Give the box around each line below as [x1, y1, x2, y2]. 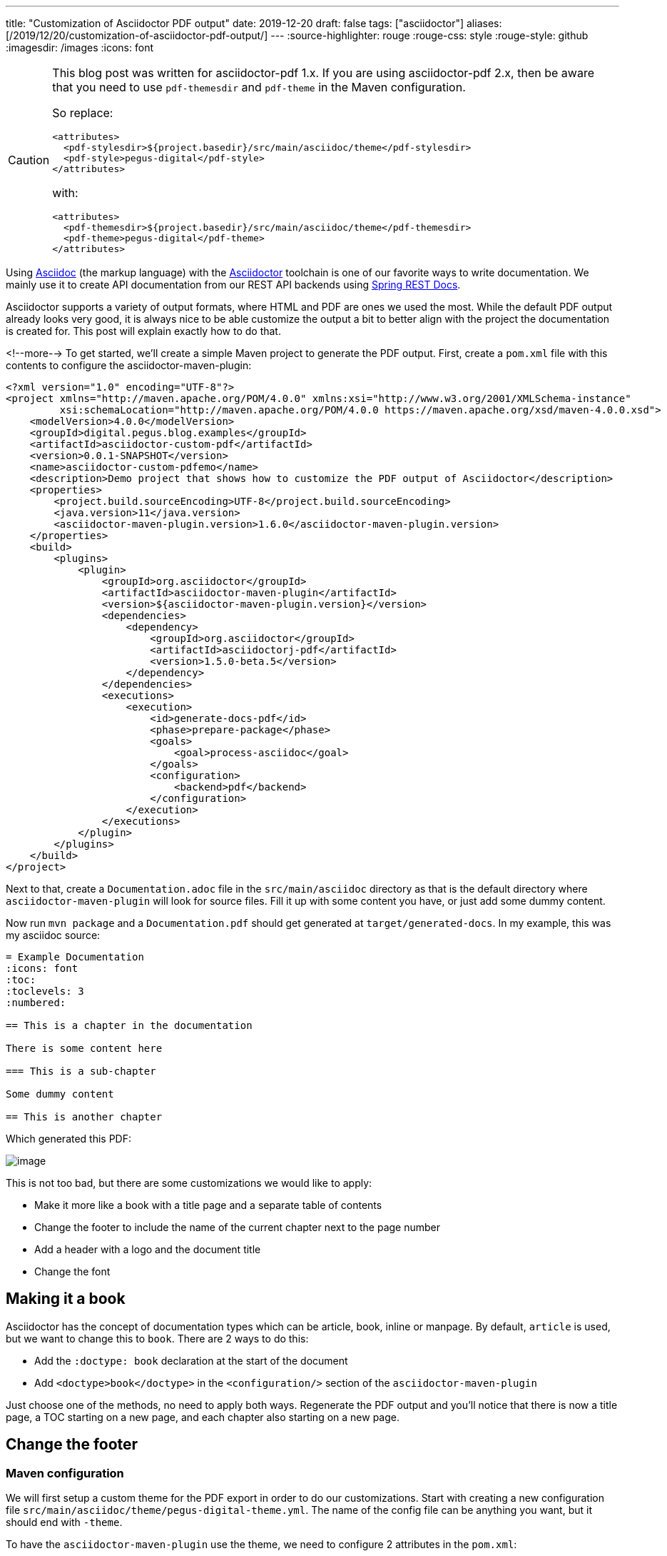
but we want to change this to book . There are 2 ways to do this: [6, 1332, 309, 1345]
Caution [8, 153, 50, 167]
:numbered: [6, 997, 66, 1008]
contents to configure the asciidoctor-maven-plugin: [6, 359, 252, 371]
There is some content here [6, 1043, 163, 1054]
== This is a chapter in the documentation [6, 1020, 253, 1031]
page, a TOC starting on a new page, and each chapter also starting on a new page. [6, 1410, 399, 1423]
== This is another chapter [6, 1111, 163, 1123]
